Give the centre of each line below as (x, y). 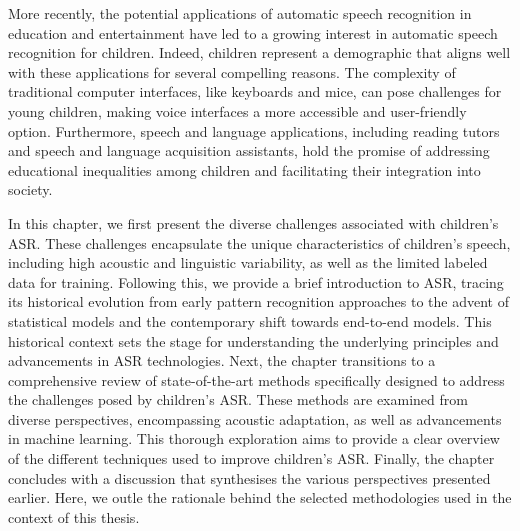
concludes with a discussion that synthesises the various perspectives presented (249, 477)
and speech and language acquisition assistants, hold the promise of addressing (249, 150)
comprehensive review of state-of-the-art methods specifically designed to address (256, 379)
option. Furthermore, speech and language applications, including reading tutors (254, 130)
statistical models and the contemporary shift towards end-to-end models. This (250, 320)
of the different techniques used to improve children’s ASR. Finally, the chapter (251, 458)
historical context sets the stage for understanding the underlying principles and (253, 340)
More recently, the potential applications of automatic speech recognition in (240, 13)
